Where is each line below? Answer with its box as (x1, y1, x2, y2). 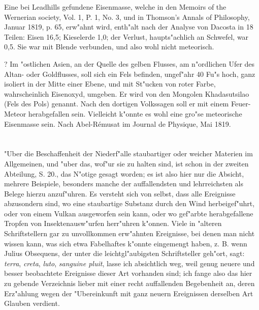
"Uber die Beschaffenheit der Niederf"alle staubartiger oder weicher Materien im (4, 148, 253, 159)
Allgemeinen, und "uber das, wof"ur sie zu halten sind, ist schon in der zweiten (4, 158, 249, 168)
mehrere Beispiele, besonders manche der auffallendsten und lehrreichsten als (4, 178, 244, 189)
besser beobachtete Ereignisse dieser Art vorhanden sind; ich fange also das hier (4, 268, 252, 278)
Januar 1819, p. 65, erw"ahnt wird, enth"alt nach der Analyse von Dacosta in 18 (4, 21, 253, 32)
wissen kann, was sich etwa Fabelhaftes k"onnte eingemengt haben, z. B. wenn (4, 238, 247, 248)
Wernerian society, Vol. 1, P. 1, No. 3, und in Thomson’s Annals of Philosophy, (4, 11, 250, 22)
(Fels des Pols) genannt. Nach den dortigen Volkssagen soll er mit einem (4, 98, 229, 109)
